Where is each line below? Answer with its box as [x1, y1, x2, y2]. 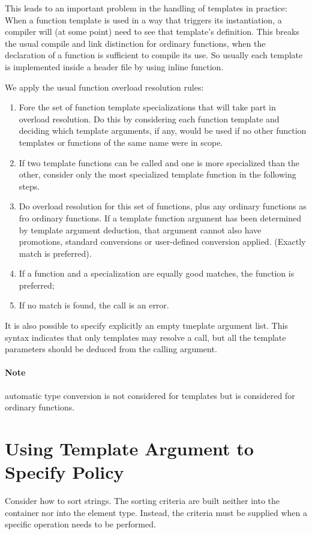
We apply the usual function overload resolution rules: [5, 80, 204, 93]
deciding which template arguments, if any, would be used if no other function [19, 124, 307, 137]
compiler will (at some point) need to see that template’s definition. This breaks [5, 25, 299, 38]
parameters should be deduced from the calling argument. [5, 343, 217, 355]
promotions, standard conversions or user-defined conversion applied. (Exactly [19, 235, 306, 248]
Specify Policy [5, 460, 124, 484]
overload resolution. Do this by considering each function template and [19, 112, 280, 125]
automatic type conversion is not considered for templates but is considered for [5, 389, 295, 401]
